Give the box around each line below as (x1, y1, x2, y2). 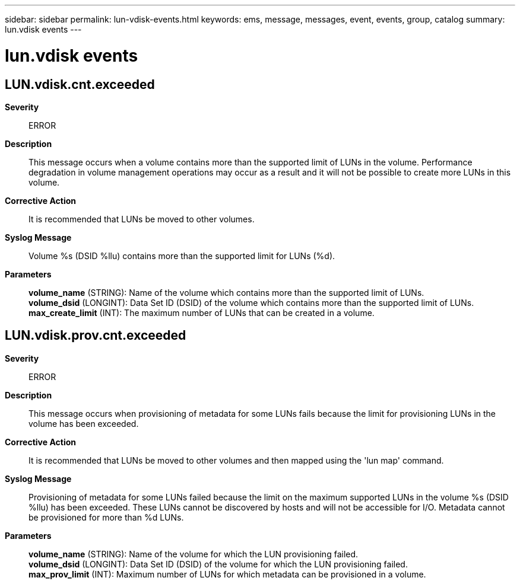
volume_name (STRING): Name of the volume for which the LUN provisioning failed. (28, 548, 359, 559)
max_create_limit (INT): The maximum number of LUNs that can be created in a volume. (28, 307, 375, 318)
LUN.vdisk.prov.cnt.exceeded (5, 328, 186, 343)
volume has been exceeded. (28, 418, 139, 429)
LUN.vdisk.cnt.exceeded (5, 76, 155, 92)
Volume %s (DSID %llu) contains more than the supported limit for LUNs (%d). (28, 250, 335, 261)
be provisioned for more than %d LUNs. (28, 512, 184, 522)
